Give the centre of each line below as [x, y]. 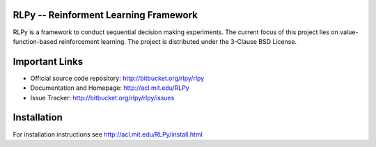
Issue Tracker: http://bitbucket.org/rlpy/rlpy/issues [102, 98]
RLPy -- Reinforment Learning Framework [105, 15]
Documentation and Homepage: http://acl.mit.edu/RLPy [110, 88]
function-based [35, 41]
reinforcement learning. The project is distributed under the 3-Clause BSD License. [178, 41]
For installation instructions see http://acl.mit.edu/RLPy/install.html [108, 134]
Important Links [48, 62]
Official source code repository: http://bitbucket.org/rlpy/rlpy [117, 78]
